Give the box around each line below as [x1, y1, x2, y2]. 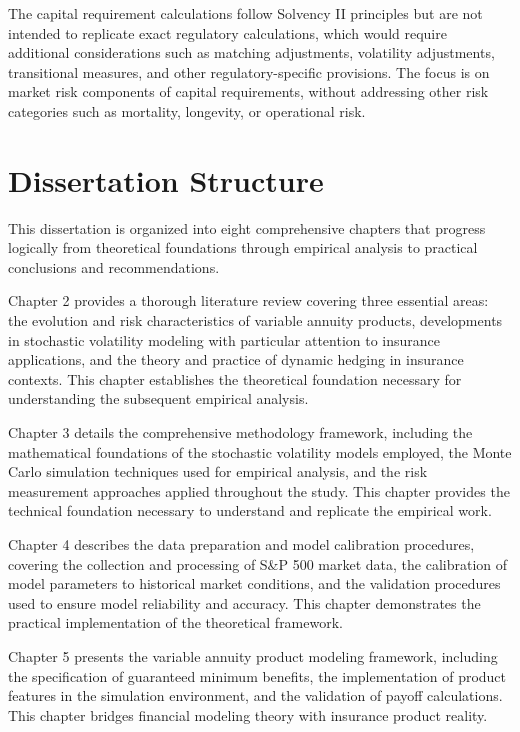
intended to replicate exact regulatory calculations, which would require [8, 22, 447, 43]
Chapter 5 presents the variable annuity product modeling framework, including [8, 645, 498, 666]
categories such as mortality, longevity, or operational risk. [8, 100, 366, 121]
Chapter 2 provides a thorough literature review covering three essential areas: [8, 290, 489, 311]
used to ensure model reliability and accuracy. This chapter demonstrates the [8, 592, 481, 613]
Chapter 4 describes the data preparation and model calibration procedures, [8, 534, 475, 554]
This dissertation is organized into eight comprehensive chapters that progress [8, 217, 486, 238]
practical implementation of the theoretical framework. [8, 612, 343, 633]
